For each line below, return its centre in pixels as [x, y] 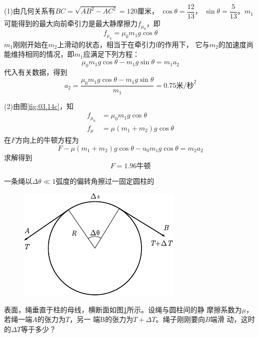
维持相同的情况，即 [42, 54]
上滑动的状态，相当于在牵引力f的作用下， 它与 [133, 44]
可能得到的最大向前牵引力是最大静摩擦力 [71, 23]
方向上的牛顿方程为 [47, 140]
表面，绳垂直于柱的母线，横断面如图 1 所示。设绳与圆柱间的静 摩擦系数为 [123, 309]
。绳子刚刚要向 [180, 319]
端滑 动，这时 [233, 319]
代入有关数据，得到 [36, 72]
